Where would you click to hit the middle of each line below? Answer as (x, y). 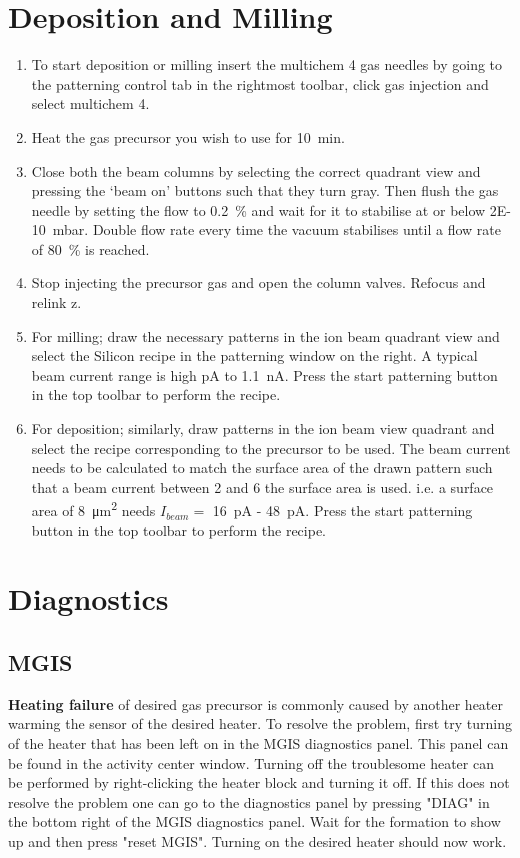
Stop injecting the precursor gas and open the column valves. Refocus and (258, 282)
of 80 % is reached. (90, 248)
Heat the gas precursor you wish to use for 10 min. (188, 136)
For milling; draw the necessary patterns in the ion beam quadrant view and (265, 335)
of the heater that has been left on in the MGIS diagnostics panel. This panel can (258, 743)
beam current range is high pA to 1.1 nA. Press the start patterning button (264, 374)
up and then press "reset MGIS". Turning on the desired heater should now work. (257, 840)
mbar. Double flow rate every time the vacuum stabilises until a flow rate (276, 229)
